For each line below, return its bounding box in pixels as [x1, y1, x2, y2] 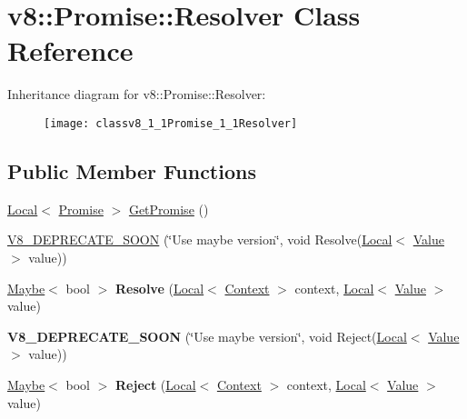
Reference [7, 32, 134, 69]
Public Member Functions [7, 156, 256, 185]
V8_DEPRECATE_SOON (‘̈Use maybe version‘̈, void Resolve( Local [7, 230, 392, 249]
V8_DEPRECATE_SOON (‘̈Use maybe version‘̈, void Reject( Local [7, 326, 407, 345]
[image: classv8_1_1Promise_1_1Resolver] [44, 116, 298, 130]
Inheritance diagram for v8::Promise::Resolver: [7, 85, 266, 104]
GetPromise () [128, 199, 209, 218]
